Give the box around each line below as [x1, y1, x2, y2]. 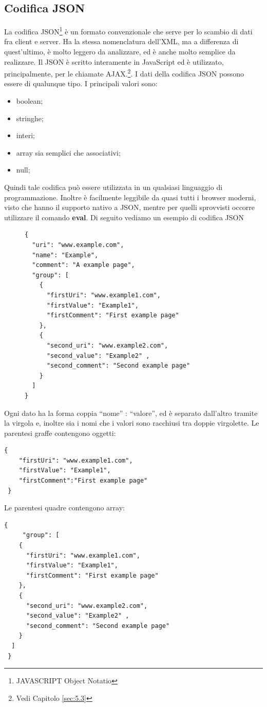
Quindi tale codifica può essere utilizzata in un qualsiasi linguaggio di [4, 182, 223, 193]
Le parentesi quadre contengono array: [4, 502, 125, 513]
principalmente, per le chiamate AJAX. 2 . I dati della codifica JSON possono [4, 67, 244, 79]
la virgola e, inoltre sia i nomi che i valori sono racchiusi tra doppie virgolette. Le [4, 417, 259, 428]
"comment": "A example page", [32, 261, 135, 269]
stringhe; [16, 112, 44, 123]
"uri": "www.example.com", [32, 241, 124, 249]
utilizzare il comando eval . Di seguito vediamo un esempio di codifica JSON [4, 212, 244, 222]
